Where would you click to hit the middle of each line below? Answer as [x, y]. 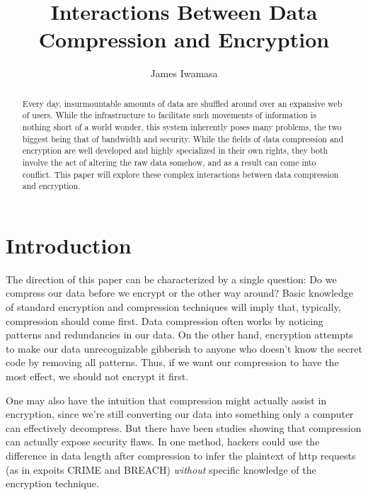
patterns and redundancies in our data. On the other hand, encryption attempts [179, 335]
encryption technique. [52, 483]
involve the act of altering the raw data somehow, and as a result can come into [169, 162]
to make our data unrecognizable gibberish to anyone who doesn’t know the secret [184, 348]
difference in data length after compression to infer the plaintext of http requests [181, 456]
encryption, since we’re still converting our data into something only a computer [180, 414]
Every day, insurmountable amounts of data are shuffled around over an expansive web [182, 103]
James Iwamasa [184, 73]
